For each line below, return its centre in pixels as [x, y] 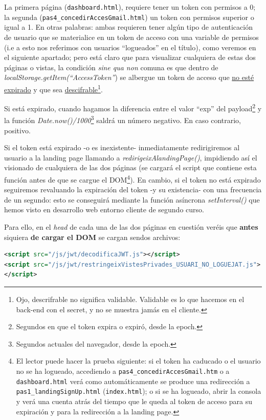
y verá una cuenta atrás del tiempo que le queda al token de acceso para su [134, 401]
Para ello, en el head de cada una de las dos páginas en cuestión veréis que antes [131, 227]
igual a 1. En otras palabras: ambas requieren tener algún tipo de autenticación [128, 27]
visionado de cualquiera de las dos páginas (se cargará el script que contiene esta [130, 167]
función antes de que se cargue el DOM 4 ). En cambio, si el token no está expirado [132, 179]
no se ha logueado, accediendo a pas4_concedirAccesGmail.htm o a [123, 371]
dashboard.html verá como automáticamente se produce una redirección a [133, 381]
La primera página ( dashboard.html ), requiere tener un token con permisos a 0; [130, 7]
